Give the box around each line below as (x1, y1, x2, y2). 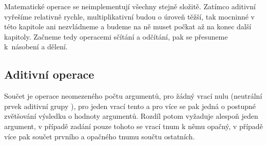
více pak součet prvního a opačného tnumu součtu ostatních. (4, 131, 195, 141)
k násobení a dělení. (4, 41, 68, 52)
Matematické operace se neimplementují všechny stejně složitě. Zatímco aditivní (4, 1, 256, 11)
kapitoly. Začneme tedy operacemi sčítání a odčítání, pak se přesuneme (4, 31, 228, 42)
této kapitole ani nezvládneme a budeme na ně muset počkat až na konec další (4, 21, 252, 32)
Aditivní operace (4, 66, 94, 82)
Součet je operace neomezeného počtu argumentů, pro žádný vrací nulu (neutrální (4, 90, 262, 101)
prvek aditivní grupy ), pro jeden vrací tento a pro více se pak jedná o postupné (4, 100, 256, 111)
